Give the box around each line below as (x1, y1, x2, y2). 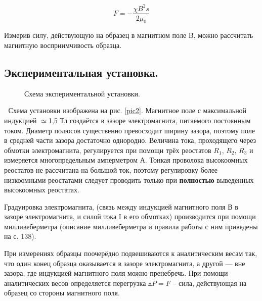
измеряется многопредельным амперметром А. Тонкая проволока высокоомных (4, 155, 248, 165)
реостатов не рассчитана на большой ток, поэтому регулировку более (4, 164, 218, 175)
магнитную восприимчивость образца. (4, 39, 122, 50)
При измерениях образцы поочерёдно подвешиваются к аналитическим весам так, (4, 248, 257, 259)
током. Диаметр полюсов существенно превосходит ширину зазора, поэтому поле (4, 125, 255, 135)
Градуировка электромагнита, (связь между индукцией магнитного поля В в (4, 201, 238, 212)
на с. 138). (4, 231, 36, 241)
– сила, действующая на (172, 277, 247, 288)
